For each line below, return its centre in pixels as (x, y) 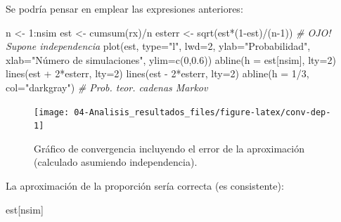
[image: (52, 112)
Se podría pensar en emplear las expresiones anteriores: (124, 8)
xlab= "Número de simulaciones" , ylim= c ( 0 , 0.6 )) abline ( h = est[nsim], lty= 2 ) (171, 59)
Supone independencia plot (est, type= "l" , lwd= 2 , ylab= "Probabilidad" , (158, 46)
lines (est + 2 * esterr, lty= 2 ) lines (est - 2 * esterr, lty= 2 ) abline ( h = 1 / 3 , (157, 73)
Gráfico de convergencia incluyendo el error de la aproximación (169, 148)
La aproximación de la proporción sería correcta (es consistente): (145, 186)
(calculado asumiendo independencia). (116, 162)
